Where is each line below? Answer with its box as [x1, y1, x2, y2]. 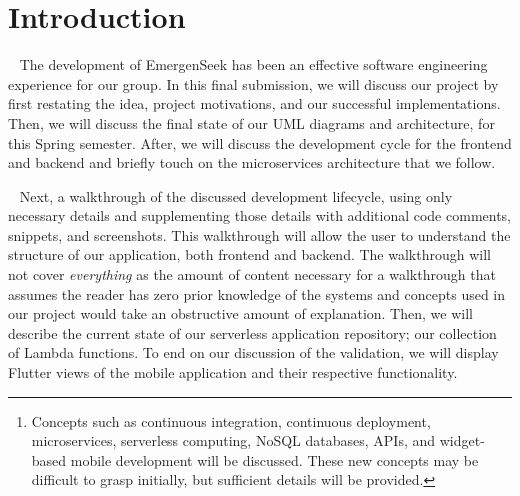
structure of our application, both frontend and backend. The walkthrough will [8, 244, 491, 265]
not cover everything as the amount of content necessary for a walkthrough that [8, 264, 496, 285]
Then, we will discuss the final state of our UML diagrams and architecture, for [8, 112, 495, 133]
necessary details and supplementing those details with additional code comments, [8, 205, 512, 226]
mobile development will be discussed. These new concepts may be [70, 449, 479, 470]
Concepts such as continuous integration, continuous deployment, [31, 410, 431, 431]
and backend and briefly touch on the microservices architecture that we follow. [8, 152, 496, 173]
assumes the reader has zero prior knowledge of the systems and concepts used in [8, 283, 506, 304]
